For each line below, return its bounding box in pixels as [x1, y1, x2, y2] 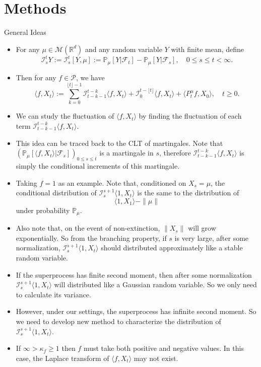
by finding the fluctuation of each [139, 111, 242, 121]
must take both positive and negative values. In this [83, 343, 244, 353]
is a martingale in [99, 147, 154, 158]
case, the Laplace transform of [16, 352, 109, 363]
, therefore [159, 147, 191, 158]
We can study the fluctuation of [16, 111, 114, 121]
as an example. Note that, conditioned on [58, 177, 186, 188]
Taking [16, 177, 37, 188]
